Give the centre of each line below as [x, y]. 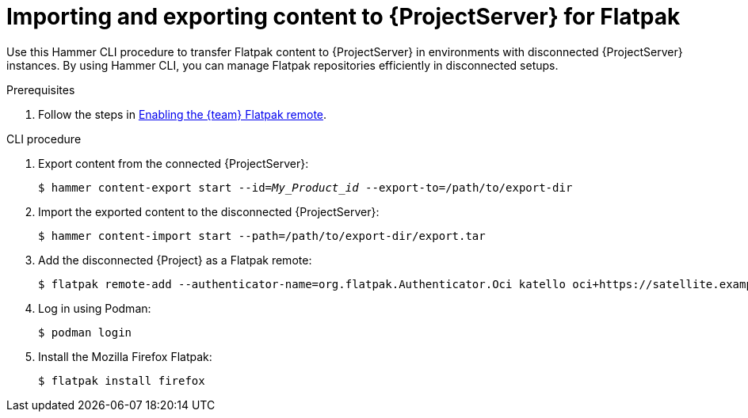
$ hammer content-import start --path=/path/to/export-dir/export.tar [262, 236]
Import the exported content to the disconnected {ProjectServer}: [209, 211]
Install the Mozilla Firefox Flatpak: [125, 356]
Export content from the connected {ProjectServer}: [174, 163]
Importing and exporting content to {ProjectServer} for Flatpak [343, 17]
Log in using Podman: [95, 308]
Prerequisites [41, 89]
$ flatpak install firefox [122, 380]
